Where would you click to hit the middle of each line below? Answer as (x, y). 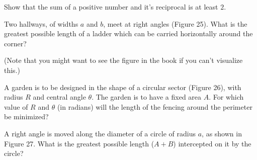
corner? (15, 43)
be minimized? (26, 116)
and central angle (59, 97)
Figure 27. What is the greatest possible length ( (79, 143)
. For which (226, 97)
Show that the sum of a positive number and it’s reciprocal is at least (111, 7)
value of (16, 106)
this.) (12, 70)
